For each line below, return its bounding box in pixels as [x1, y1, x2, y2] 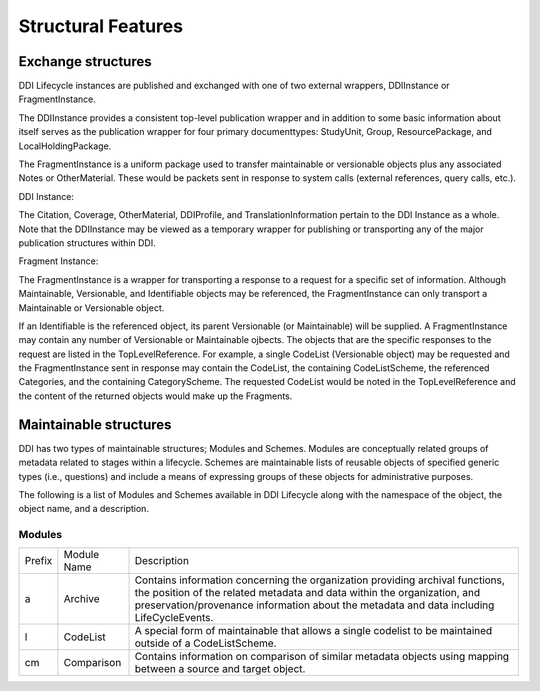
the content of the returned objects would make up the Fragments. [18, 390, 293, 402]
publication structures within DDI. [18, 236, 156, 249]
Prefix [24, 554, 53, 568]
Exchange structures [18, 53, 152, 70]
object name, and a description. [18, 503, 150, 515]
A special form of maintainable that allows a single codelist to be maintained [134, 624, 493, 638]
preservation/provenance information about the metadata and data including [134, 598, 495, 612]
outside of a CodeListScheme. [134, 636, 277, 650]
